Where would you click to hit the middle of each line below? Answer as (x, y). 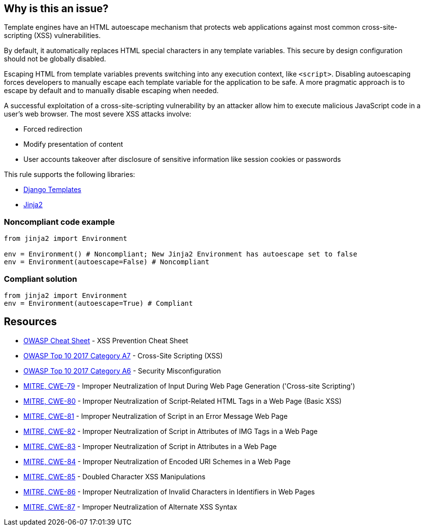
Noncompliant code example (59, 222)
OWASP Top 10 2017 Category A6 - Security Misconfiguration (122, 371)
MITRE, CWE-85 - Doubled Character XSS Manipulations (115, 476)
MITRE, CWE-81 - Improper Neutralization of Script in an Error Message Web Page (156, 416)
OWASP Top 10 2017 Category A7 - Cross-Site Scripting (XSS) (123, 355)
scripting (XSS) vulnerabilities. (52, 36)
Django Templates (52, 190)
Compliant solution (41, 279)
